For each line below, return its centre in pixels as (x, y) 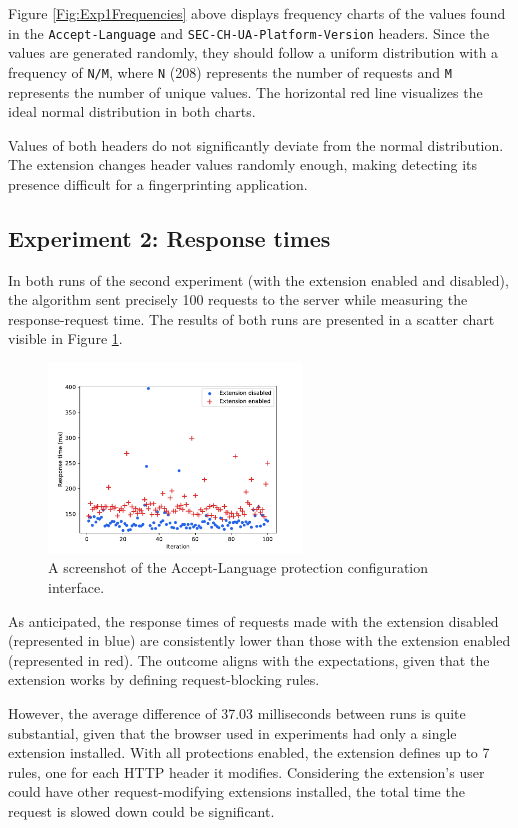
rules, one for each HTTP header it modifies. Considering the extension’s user (246, 771)
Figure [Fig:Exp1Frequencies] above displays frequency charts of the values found (257, 13)
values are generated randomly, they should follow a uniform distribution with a (253, 52)
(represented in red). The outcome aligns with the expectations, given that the (249, 659)
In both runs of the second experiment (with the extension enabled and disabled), (258, 279)
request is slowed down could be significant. (141, 810)
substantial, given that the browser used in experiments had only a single (232, 732)
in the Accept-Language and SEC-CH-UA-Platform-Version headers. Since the (249, 32)
